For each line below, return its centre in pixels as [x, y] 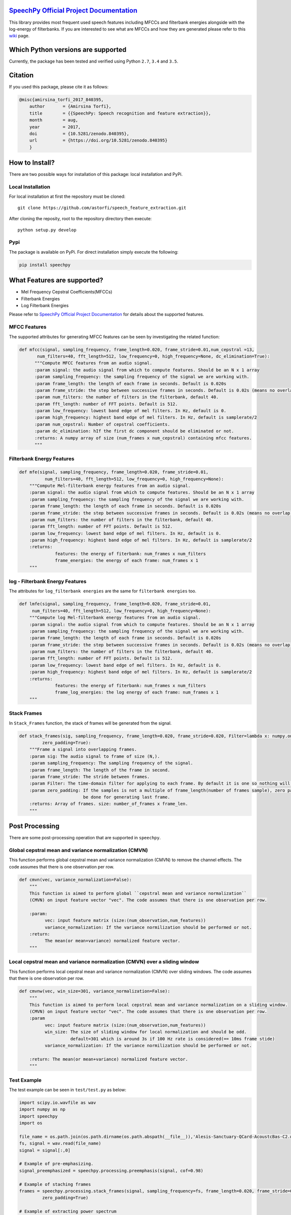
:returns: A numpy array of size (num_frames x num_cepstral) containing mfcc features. [143, 438]
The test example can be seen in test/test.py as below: [68, 1090]
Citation [21, 75]
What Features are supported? [56, 280]
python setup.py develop [47, 230]
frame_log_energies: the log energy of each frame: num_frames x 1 [137, 692]
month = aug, [54, 120]
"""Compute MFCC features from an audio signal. [93, 363]
